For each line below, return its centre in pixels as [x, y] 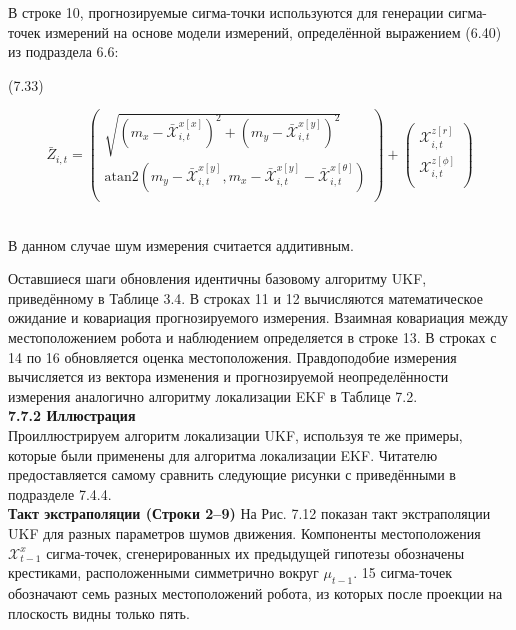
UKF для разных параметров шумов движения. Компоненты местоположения [244, 533]
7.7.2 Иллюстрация [72, 415]
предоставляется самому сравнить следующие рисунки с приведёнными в [232, 474]
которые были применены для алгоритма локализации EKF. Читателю [223, 454]
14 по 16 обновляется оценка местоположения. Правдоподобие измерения [232, 356]
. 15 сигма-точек [403, 572]
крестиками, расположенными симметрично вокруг [163, 572]
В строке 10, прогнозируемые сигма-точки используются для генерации [226, 12]
